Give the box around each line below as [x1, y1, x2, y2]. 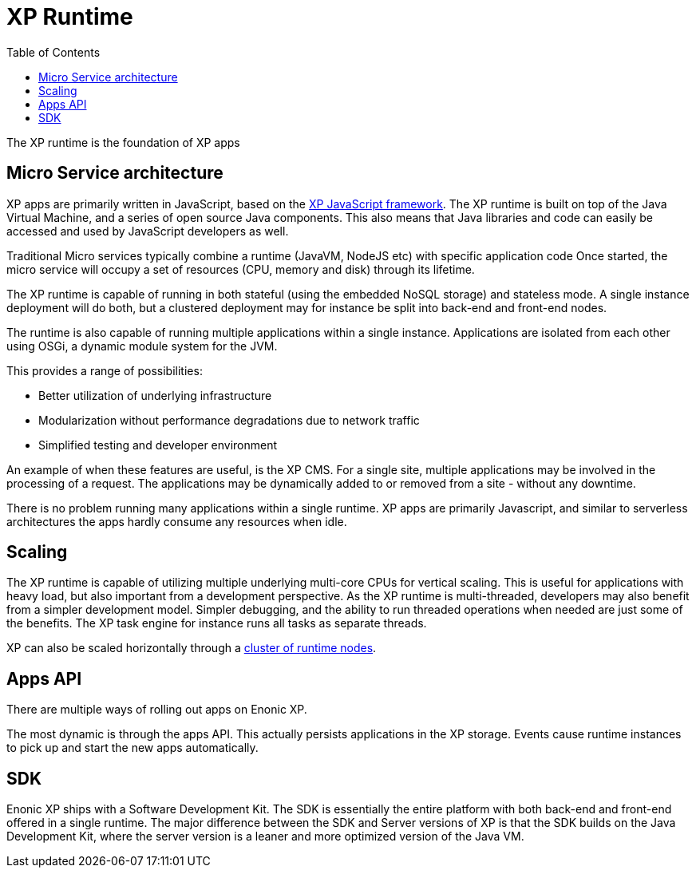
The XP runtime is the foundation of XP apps [6, 135, 240, 149]
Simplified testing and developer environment [38, 437, 278, 452]
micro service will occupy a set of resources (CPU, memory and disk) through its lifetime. [6, 262, 475, 276]
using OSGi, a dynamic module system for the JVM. [6, 338, 278, 353]
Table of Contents [6, 45, 101, 59]
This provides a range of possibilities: [6, 363, 203, 378]
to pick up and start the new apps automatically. [6, 741, 259, 755]
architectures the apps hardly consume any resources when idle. [6, 514, 347, 528]
